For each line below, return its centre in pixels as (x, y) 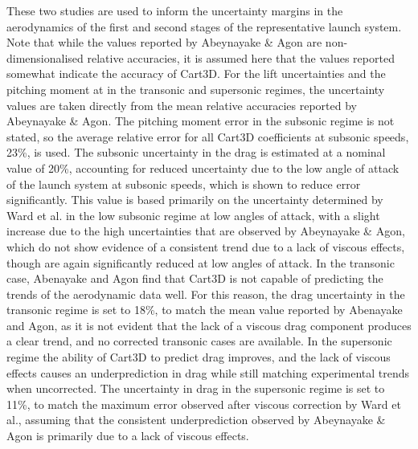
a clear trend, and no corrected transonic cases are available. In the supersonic (199, 341)
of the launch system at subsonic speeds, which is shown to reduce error (184, 184)
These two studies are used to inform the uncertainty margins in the (175, 10)
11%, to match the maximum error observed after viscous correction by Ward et (204, 404)
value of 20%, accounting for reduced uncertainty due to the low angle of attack (203, 167)
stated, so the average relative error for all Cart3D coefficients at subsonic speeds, (208, 136)
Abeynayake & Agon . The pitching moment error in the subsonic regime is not (201, 121)
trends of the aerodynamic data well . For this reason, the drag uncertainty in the (206, 294)
